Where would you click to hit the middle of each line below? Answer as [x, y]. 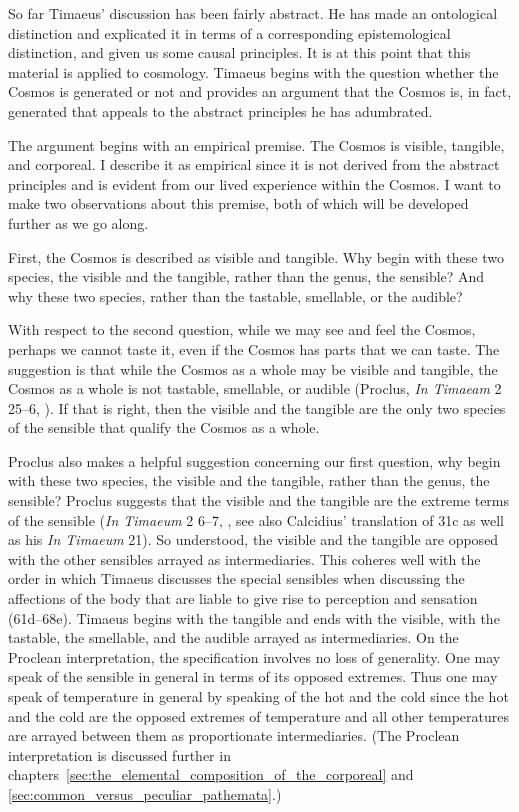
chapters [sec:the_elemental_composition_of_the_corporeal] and [211, 774]
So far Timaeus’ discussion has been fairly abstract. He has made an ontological [253, 13]
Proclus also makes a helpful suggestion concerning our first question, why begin [254, 460]
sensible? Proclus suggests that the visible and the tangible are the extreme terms [259, 500]
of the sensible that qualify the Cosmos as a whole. [164, 427]
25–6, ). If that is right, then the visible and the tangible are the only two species [257, 407]
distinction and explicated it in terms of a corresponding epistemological [229, 32]
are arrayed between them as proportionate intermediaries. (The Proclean [234, 735]
